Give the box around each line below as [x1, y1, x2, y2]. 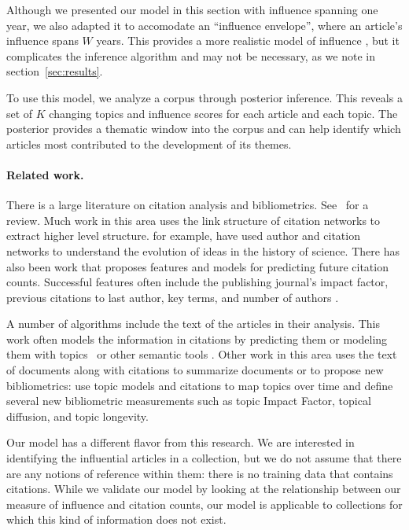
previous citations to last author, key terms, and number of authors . [6, 289, 339, 305]
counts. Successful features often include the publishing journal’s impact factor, [6, 274, 389, 290]
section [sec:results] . [6, 63, 103, 79]
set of [6, 105, 33, 121]
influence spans [6, 32, 79, 49]
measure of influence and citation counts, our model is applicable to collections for [6, 495, 403, 512]
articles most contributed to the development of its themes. [6, 135, 292, 152]
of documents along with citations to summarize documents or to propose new [6, 362, 384, 378]
